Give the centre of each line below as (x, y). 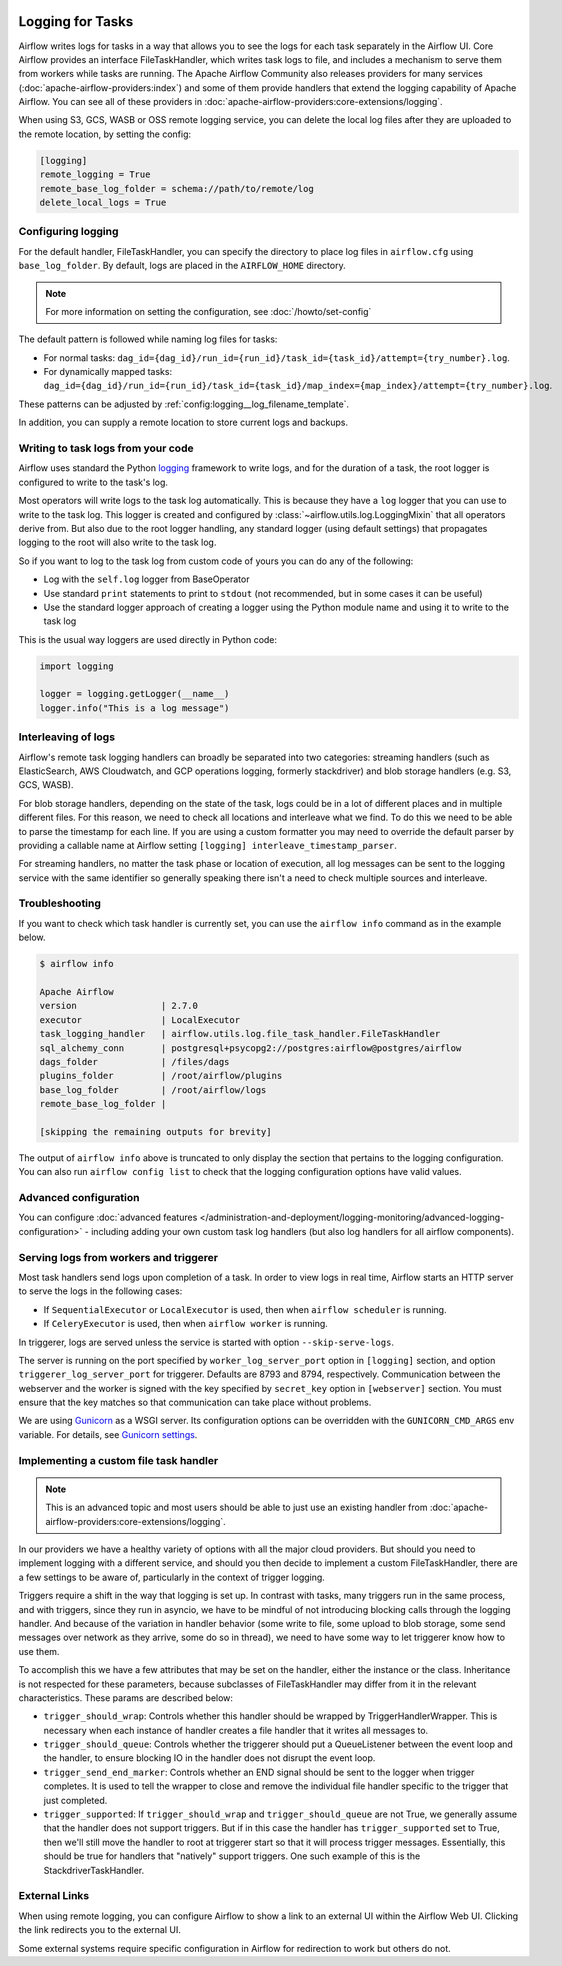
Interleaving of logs (66, 737)
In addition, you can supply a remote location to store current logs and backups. (183, 422)
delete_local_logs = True (103, 203)
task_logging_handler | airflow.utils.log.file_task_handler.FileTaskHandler (240, 1034)
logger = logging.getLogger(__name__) (134, 694)
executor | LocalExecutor (139, 1019)
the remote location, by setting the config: (105, 134)
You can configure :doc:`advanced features (108, 1217)
